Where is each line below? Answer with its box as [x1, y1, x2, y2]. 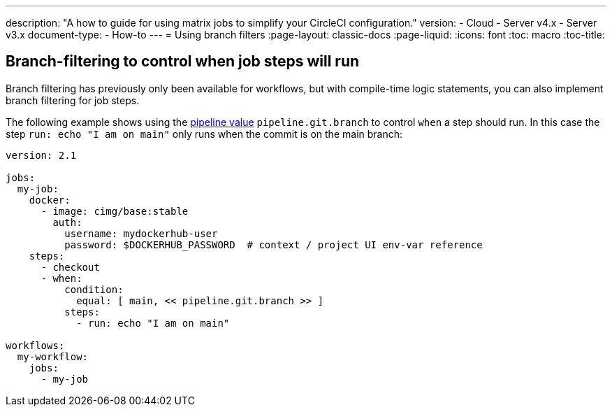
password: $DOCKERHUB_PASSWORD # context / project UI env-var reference [64, 239, 483, 250]
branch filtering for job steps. [6, 94, 140, 106]
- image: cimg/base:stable [41, 205, 189, 217]
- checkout [41, 261, 100, 273]
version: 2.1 [6, 149, 77, 161]
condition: [64, 283, 124, 295]
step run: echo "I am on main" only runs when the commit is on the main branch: [6, 127, 403, 140]
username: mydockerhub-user [64, 227, 218, 239]
